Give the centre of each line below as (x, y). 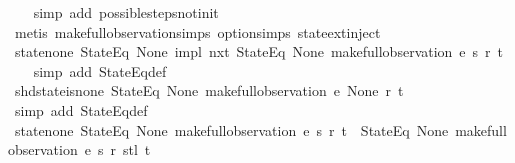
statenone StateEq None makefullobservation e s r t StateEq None (231, 129)
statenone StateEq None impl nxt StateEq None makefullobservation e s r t (259, 51)
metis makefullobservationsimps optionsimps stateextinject (197, 31)
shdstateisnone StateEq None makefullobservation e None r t (209, 90)
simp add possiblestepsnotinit (126, 12)
